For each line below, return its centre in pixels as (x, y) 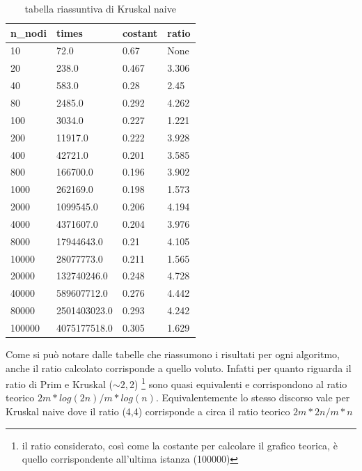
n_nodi (29, 32)
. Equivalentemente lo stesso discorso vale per (253, 397)
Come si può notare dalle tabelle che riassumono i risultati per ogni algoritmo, (173, 354)
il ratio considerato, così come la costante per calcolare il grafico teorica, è (180, 445)
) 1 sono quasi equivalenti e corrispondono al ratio (241, 383)
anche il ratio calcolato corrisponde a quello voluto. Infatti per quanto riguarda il (179, 368)
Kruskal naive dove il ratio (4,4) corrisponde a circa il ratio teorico (148, 411)
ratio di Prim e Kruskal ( (60, 384)
